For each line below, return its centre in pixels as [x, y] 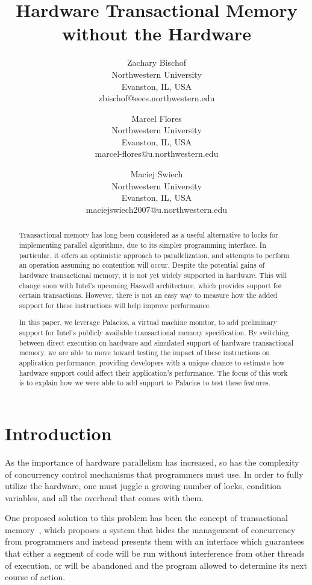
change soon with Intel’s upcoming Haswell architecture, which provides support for [150, 285]
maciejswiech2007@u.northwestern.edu [157, 209]
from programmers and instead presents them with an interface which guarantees [154, 541]
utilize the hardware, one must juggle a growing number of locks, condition [143, 486]
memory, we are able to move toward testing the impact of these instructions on [144, 353]
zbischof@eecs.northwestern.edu [157, 98]
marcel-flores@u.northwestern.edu [157, 153]
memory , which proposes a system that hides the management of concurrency [150, 529]
